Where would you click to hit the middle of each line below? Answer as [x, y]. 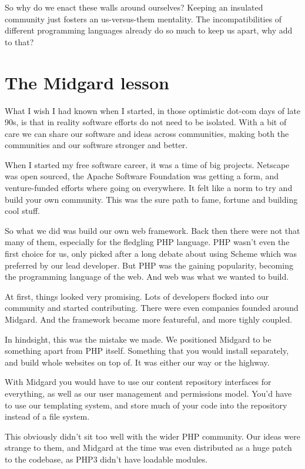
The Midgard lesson [87, 82]
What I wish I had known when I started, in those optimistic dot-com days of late [153, 110]
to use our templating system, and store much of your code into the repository [146, 405]
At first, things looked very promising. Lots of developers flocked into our [137, 296]
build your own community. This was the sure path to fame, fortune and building [151, 199]
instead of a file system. [47, 416]
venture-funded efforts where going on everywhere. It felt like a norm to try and [149, 188]
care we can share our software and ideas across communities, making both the [147, 133]
